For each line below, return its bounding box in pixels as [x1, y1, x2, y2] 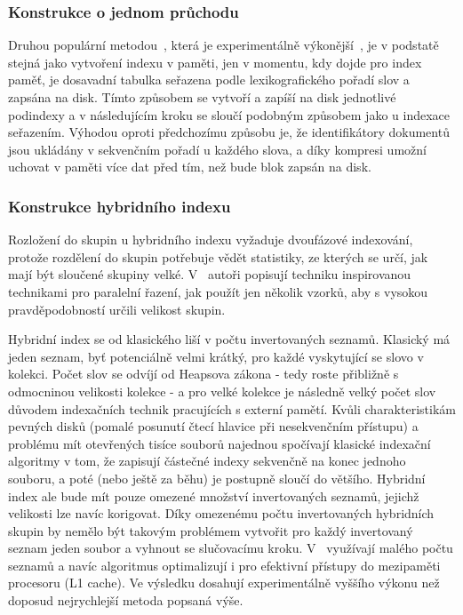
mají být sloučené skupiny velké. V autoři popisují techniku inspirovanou [8, 265, 411, 284]
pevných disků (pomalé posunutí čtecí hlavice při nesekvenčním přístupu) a [8, 417, 419, 435]
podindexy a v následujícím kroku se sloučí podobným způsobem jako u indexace [8, 105, 450, 124]
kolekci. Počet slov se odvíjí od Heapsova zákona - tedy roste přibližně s [8, 364, 399, 383]
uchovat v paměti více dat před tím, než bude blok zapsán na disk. [8, 157, 371, 176]
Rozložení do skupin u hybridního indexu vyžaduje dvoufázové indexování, [8, 230, 413, 249]
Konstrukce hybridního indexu [8, 195, 231, 217]
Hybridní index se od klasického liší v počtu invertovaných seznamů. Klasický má [8, 330, 451, 348]
